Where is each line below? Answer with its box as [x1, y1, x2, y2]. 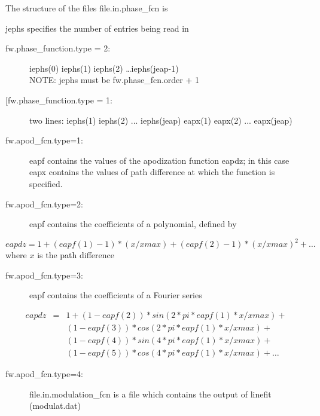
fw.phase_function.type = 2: [5, 42, 111, 54]
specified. [29, 177, 63, 189]
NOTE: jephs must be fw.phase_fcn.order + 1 [29, 74, 200, 86]
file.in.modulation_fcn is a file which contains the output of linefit [29, 387, 272, 400]
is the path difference [37, 249, 114, 261]
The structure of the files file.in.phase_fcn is [5, 2, 168, 14]
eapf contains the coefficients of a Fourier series [29, 289, 202, 301]
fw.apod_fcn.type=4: [5, 368, 83, 380]
